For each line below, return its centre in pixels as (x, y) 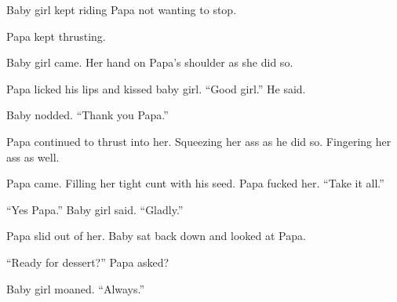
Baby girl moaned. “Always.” (76, 288)
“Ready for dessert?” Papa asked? (88, 262)
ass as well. (33, 156)
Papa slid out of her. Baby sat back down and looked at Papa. (156, 236)
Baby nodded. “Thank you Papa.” (87, 115)
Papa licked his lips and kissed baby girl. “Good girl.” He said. (156, 88)
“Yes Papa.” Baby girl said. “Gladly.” (95, 209)
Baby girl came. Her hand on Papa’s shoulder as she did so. (150, 62)
